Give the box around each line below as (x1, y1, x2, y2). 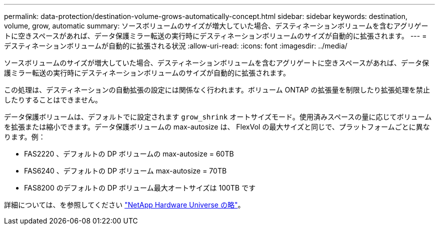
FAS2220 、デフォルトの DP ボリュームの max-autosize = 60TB (24, 149, 234, 158)
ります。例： (4, 132, 46, 141)
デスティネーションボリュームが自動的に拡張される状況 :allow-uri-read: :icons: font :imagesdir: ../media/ (4, 41, 348, 50)
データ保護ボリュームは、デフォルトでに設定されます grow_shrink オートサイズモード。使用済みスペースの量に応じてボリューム (4, 112, 432, 121)
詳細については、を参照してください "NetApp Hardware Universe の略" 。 (4, 200, 245, 209)
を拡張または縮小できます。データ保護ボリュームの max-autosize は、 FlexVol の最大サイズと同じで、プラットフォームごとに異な (4, 122, 430, 131)
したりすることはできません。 (4, 95, 102, 104)
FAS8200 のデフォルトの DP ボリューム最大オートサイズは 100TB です (24, 183, 256, 192)
